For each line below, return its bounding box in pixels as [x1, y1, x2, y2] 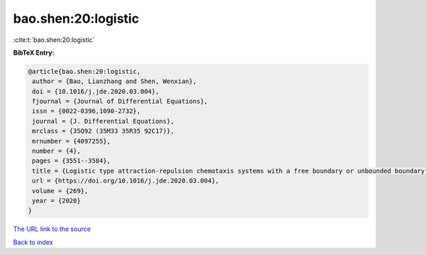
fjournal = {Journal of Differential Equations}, [32, 97, 209, 106]
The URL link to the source [13, 224, 92, 234]
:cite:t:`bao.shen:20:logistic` [13, 36, 95, 44]
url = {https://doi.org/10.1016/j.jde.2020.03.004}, [32, 177, 219, 185]
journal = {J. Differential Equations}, [32, 117, 175, 125]
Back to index [13, 238, 53, 246]
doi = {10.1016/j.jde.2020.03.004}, [32, 87, 160, 95]
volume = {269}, [32, 187, 89, 195]
